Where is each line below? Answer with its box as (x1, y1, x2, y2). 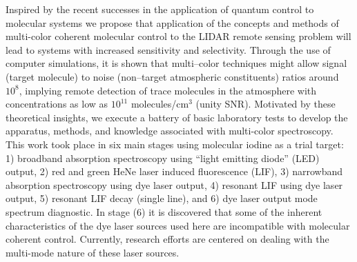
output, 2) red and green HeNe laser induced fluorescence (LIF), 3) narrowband (6, 164, 343, 179)
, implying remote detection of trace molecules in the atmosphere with (19, 83, 317, 97)
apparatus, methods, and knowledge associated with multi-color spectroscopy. (6, 123, 334, 138)
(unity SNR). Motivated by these (195, 97, 336, 111)
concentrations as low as (6, 97, 108, 111)
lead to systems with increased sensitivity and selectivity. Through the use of (6, 42, 331, 57)
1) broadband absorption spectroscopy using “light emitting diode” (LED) (6, 150, 320, 165)
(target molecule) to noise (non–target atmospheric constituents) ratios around (6, 69, 339, 83)
